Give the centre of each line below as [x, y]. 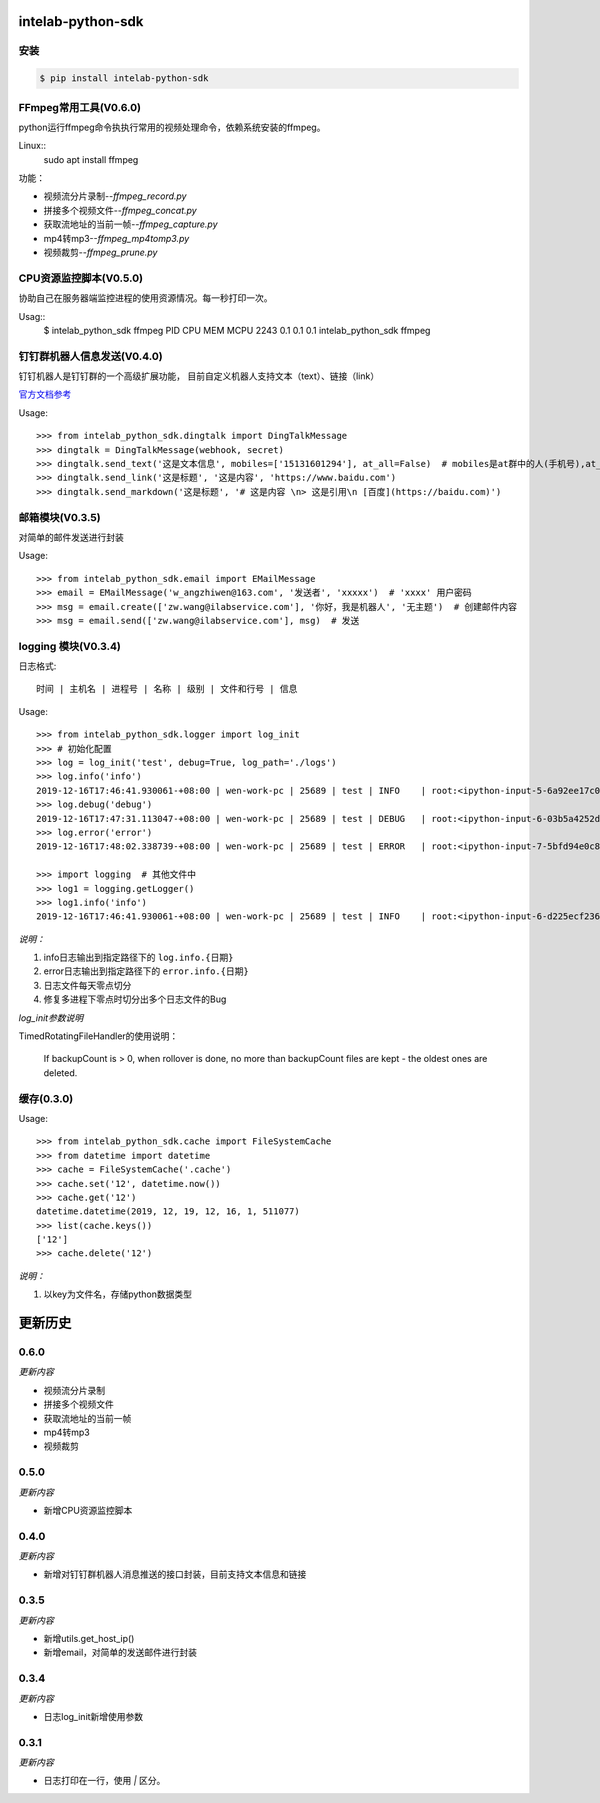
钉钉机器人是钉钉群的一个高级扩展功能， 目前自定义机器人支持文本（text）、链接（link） [199, 376]
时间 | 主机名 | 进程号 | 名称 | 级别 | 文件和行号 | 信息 [167, 689]
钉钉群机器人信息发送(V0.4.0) [91, 356]
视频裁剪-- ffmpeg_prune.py [100, 252]
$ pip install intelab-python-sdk [124, 78]
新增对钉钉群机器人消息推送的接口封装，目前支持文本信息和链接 [175, 1574]
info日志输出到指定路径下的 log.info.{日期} [138, 957]
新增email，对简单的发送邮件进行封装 [120, 1652]
